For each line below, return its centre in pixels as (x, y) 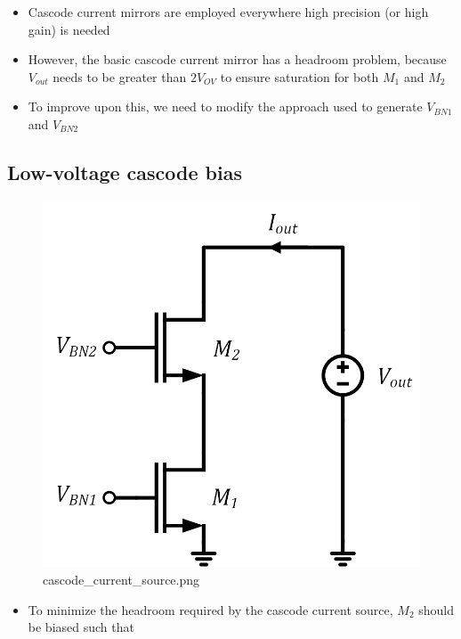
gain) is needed (69, 29)
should (437, 609)
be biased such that (81, 627)
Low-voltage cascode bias (125, 172)
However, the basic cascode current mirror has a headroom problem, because (237, 59)
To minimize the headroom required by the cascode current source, (210, 609)
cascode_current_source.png (121, 580)
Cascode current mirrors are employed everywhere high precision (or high (228, 12)
